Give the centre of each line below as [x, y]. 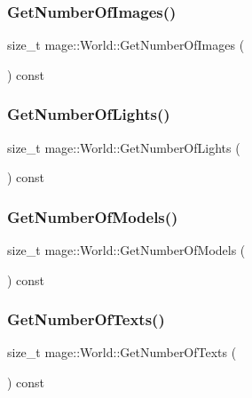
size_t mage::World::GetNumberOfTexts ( [122, 352]
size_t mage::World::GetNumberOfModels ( [126, 250]
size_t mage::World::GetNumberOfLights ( [124, 147]
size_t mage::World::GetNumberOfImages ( [126, 45]
